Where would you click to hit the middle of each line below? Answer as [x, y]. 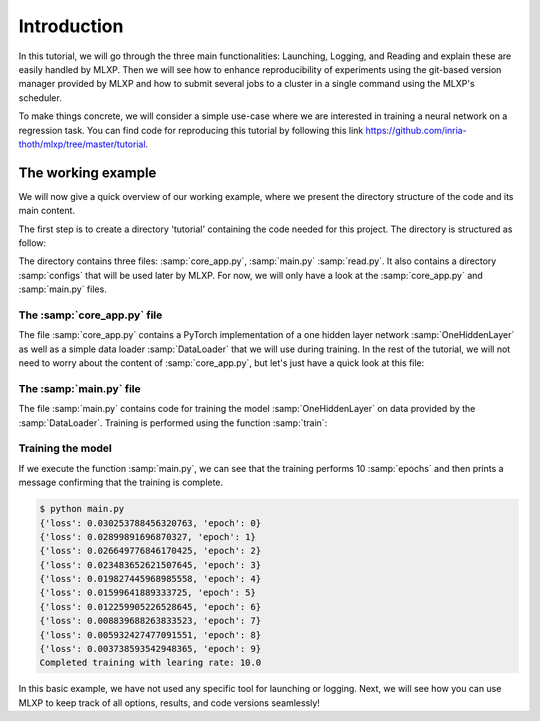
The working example [87, 172]
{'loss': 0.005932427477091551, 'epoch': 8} [150, 634]
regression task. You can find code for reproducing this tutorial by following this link [191, 130]
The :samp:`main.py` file [80, 388]
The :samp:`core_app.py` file [90, 315]
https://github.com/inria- [416, 130]
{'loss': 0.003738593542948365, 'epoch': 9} [150, 649]
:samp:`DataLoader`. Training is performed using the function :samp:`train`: [173, 422]
